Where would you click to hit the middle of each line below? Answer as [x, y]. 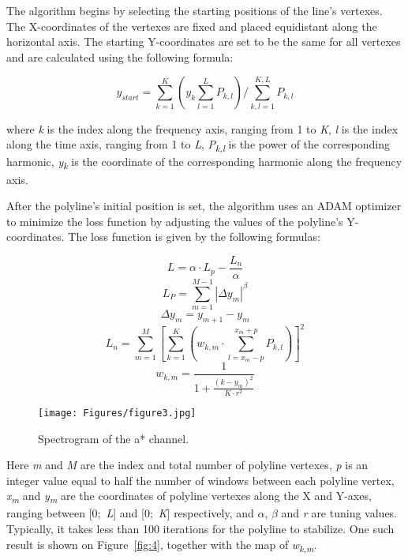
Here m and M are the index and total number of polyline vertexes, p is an [187, 465]
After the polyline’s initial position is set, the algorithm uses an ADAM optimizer [204, 206]
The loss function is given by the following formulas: [194, 237]
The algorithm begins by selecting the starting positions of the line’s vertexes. [195, 10]
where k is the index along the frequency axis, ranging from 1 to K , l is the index [202, 128]
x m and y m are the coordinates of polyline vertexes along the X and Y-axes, [189, 497]
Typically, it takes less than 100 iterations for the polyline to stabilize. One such [200, 529]
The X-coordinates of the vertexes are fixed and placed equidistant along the [192, 26]
